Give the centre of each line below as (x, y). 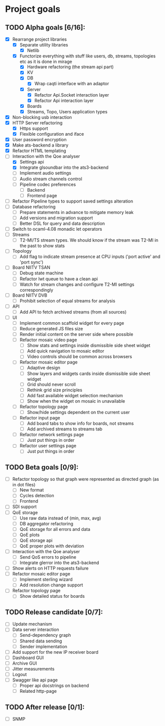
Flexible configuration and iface (52, 134)
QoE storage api (36, 540)
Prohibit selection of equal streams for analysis (67, 301)
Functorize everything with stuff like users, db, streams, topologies (87, 56)
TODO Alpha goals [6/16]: (45, 27)
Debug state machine (41, 273)
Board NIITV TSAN (31, 267)
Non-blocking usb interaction (42, 117)
